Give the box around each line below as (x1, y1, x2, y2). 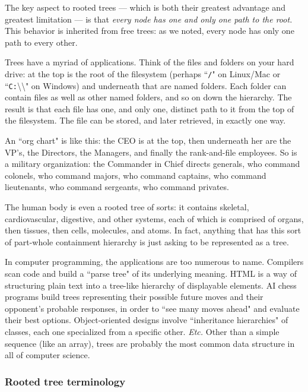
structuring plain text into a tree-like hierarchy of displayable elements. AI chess (5, 279, 297, 291)
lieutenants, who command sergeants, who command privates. (5, 181, 229, 193)
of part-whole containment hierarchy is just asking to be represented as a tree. (5, 235, 289, 248)
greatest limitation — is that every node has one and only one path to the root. (5, 12, 293, 25)
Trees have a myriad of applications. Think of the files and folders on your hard (5, 56, 294, 68)
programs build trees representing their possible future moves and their (5, 290, 263, 303)
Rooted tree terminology (5, 374, 126, 388)
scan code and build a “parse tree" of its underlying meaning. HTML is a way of (5, 267, 297, 279)
